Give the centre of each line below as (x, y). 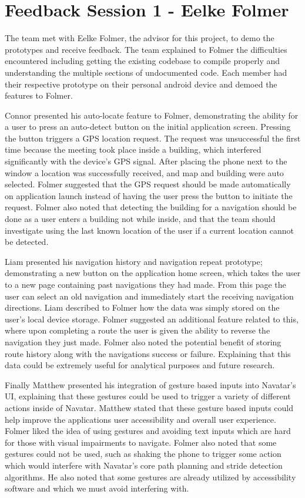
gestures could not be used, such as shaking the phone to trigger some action (143, 454)
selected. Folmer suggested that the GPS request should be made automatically (148, 184)
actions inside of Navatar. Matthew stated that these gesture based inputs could (149, 407)
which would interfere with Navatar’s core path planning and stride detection (144, 465)
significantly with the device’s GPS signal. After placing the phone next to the (146, 161)
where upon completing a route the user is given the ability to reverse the (138, 330)
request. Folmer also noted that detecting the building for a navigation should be (151, 207)
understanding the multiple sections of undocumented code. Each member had (146, 72)
